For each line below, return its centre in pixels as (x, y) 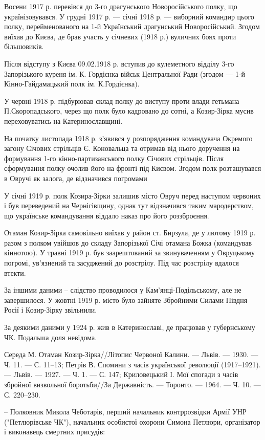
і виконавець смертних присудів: (55, 432)
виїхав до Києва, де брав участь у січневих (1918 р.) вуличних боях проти (120, 36)
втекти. (15, 272)
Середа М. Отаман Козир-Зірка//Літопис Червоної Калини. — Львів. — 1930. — (131, 354)
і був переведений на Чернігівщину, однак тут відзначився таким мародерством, (129, 205)
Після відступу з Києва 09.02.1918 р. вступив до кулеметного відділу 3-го (119, 63)
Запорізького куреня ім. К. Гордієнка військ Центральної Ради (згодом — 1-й (125, 73)
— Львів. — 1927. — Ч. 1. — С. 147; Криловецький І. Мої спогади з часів (121, 374)
